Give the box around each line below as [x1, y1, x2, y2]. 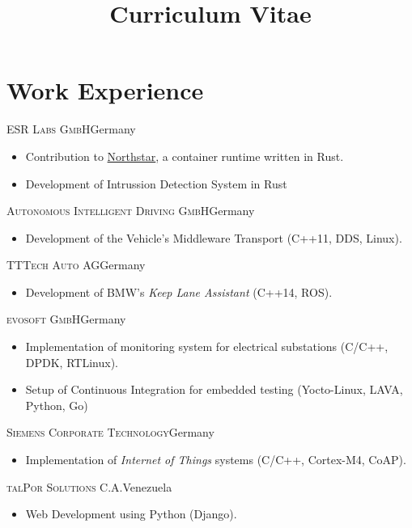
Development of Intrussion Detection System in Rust [25, 175, 287, 192]
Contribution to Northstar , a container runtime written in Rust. [25, 147, 344, 164]
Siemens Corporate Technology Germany [6, 424, 214, 441]
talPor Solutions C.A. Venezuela [6, 478, 172, 495]
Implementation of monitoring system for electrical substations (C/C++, [25, 338, 389, 355]
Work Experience [6, 74, 204, 107]
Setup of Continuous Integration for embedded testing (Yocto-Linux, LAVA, [25, 381, 403, 398]
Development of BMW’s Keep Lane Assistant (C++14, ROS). [25, 283, 333, 300]
